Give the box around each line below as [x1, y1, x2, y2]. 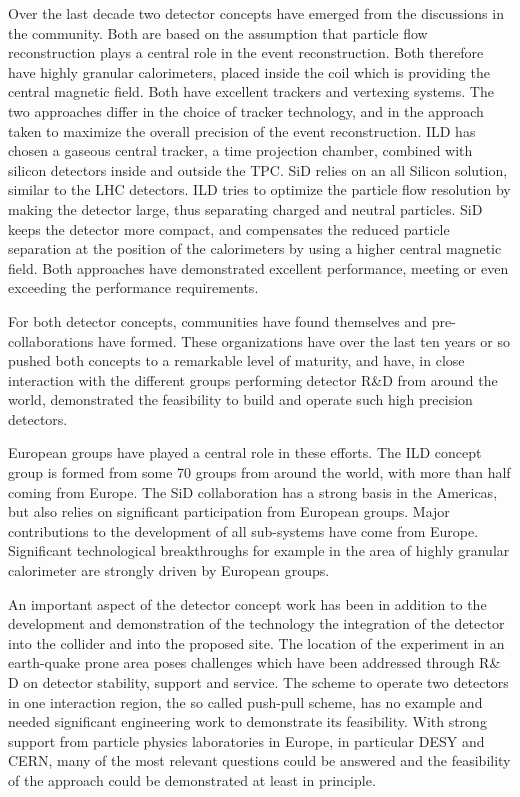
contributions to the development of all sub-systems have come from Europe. [8, 520, 479, 541]
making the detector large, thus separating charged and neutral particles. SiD [8, 198, 483, 219]
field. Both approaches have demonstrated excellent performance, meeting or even [8, 257, 509, 278]
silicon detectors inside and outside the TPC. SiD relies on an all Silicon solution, [8, 159, 508, 180]
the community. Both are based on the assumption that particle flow [8, 22, 428, 43]
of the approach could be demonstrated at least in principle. [8, 769, 376, 790]
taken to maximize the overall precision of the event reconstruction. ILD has [8, 120, 476, 141]
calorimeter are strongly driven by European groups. [8, 560, 330, 581]
